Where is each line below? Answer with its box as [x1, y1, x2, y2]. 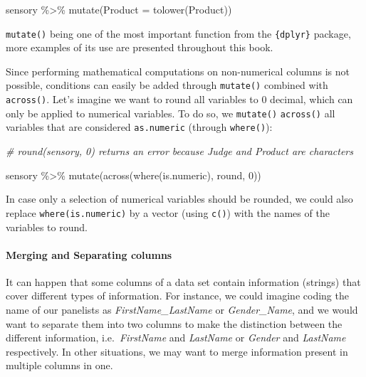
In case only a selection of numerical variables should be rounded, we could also [6, 191, 353, 206]
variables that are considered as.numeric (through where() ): [6, 120, 273, 134]
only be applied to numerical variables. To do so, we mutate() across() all [6, 105, 335, 120]
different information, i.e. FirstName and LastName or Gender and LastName [6, 330, 346, 345]
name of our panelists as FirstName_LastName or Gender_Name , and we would [6, 302, 358, 317]
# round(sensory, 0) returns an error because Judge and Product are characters [6, 144, 353, 159]
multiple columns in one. [6, 358, 113, 373]
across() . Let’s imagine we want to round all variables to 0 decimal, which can [6, 92, 353, 107]
